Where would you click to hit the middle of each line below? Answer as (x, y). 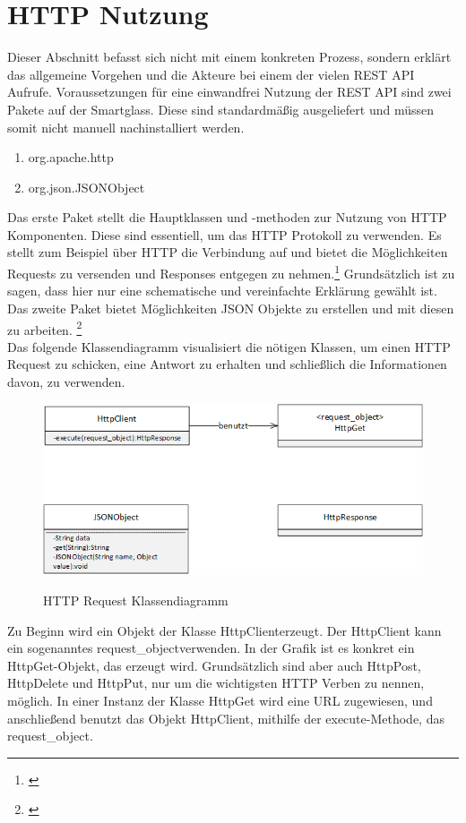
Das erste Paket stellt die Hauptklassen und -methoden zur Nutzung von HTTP (227, 217)
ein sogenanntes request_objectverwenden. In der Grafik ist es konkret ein (211, 648)
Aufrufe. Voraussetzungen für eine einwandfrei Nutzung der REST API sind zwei (229, 92)
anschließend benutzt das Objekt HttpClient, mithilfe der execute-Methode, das (226, 718)
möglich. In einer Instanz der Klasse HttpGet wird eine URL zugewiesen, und (220, 701)
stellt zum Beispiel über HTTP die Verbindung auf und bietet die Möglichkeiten (228, 252)
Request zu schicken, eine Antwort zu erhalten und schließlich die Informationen (227, 364)
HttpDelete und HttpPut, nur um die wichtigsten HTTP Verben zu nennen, (216, 683)
